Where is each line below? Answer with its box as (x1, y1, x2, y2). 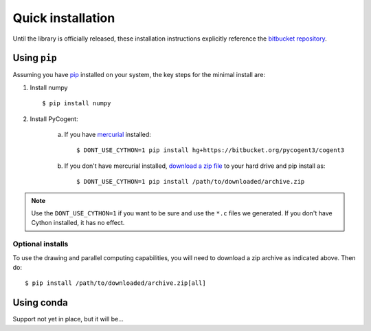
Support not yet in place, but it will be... (12, 315, 124, 323)
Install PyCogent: (30, 114, 78, 123)
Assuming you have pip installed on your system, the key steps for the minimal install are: (12, 71, 266, 79)
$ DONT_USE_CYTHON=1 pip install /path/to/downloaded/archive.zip (76, 178, 305, 186)
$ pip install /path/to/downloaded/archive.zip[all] (25, 279, 206, 287)
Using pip (12, 52, 58, 64)
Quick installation (12, 10, 115, 25)
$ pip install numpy (42, 100, 111, 107)
